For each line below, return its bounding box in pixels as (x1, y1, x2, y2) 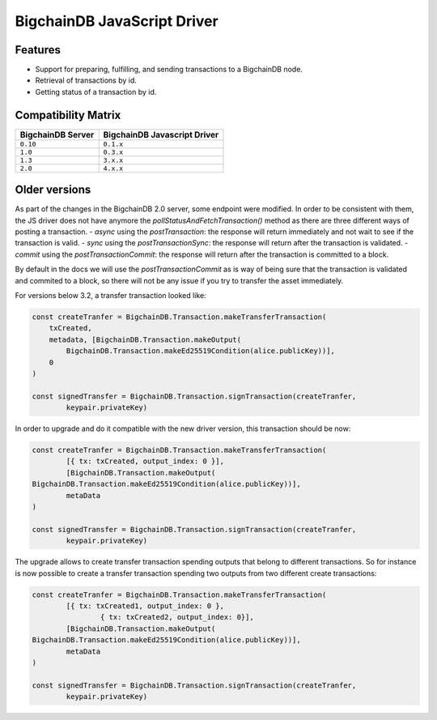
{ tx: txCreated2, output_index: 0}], (100, 612, 254, 622)
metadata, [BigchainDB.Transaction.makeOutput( (49, 334, 242, 344)
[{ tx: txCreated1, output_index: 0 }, (66, 601, 224, 611)
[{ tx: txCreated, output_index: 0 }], (66, 457, 224, 466)
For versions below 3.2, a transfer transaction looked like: (15, 291, 206, 300)
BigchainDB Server (19, 129, 95, 140)
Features (15, 43, 61, 57)
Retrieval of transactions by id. (35, 75, 138, 85)
